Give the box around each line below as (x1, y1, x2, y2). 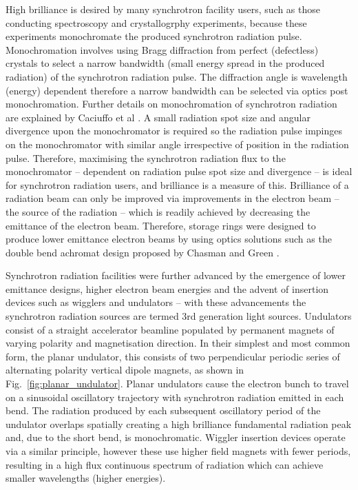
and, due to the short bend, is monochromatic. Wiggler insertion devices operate (6, 430, 346, 445)
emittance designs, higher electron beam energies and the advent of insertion (6, 281, 329, 296)
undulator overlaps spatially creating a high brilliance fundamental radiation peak (6, 416, 352, 431)
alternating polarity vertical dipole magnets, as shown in (6, 363, 244, 377)
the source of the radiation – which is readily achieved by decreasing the (6, 204, 310, 218)
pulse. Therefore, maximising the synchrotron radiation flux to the (6, 150, 286, 165)
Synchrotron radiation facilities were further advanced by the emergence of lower (6, 268, 346, 283)
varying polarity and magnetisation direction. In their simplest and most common (6, 336, 350, 350)
